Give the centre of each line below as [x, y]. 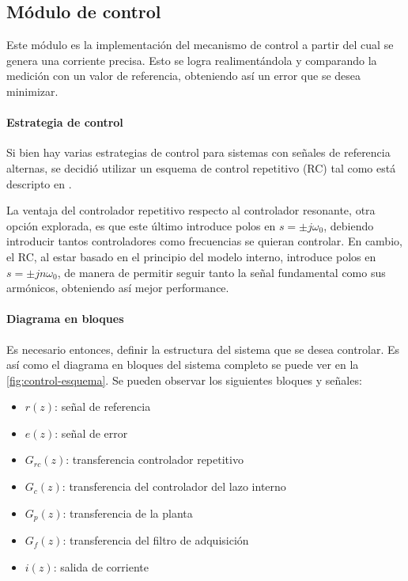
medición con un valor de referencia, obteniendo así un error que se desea [184, 76]
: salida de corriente [101, 566]
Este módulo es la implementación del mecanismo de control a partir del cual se [200, 45]
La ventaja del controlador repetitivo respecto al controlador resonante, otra [191, 210]
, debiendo [349, 225]
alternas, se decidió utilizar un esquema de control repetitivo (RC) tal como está [201, 167]
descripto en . [39, 183]
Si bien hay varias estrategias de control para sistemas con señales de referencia [198, 152]
